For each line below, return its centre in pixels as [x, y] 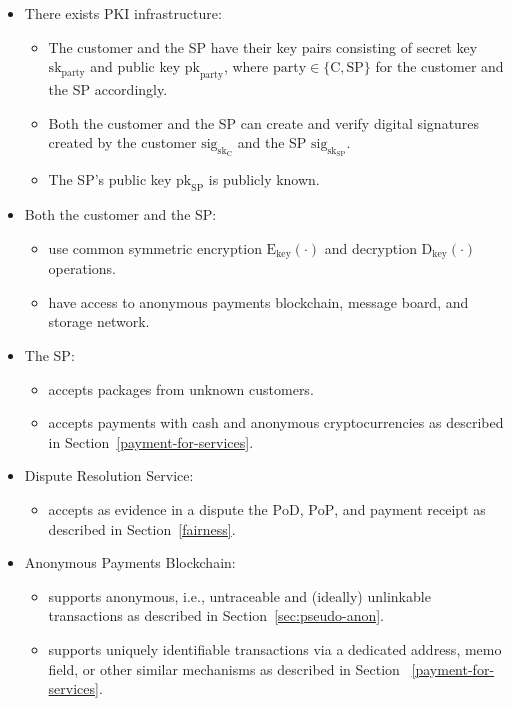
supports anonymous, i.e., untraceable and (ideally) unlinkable [239, 595]
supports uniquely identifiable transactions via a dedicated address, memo [275, 648]
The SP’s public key [110, 179]
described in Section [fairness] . [142, 528]
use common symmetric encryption [155, 247]
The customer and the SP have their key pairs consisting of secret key [263, 46]
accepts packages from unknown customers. [181, 388]
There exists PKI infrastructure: [123, 13]
